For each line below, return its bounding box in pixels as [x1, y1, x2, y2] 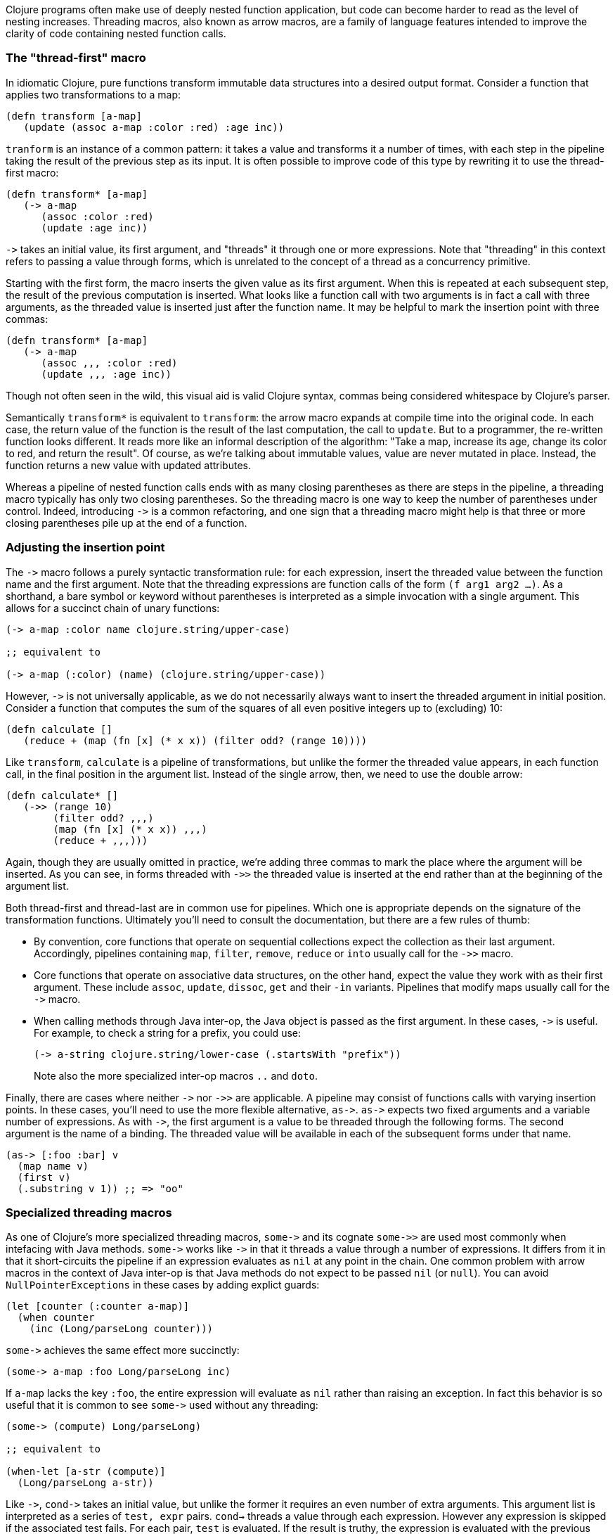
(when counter [17, 1312, 95, 1324]
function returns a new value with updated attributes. [6, 459, 251, 471]
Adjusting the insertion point [6, 540, 165, 555]
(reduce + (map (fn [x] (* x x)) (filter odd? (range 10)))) [23, 734, 368, 746]
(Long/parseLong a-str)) [17, 1477, 154, 1489]
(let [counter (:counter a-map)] [6, 1300, 190, 1312]
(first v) [17, 1171, 71, 1183]
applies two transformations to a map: [6, 88, 181, 101]
